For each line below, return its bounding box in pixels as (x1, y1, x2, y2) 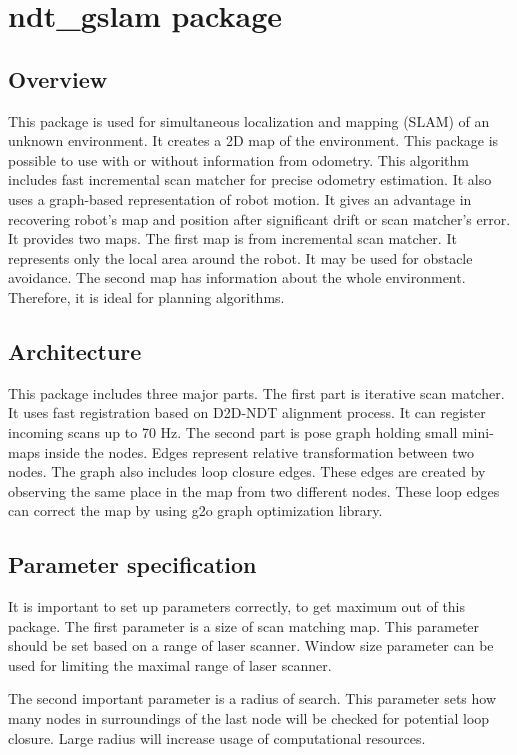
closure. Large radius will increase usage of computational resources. (8, 727, 426, 748)
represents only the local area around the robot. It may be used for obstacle (8, 247, 473, 268)
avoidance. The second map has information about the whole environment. (8, 267, 466, 288)
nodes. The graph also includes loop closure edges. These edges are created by (8, 461, 486, 482)
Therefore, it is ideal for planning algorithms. (8, 286, 285, 307)
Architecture (8, 335, 142, 366)
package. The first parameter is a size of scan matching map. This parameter (8, 615, 480, 636)
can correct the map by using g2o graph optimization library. (8, 500, 383, 521)
